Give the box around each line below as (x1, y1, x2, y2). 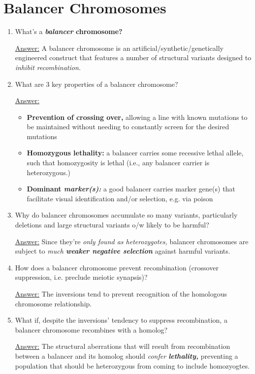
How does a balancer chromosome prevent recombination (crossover (15, 262, 219, 272)
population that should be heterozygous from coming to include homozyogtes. (15, 360, 250, 371)
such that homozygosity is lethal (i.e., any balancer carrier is (27, 157, 210, 168)
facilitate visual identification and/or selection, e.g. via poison (27, 193, 213, 203)
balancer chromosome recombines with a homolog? (15, 324, 168, 335)
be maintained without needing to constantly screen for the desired (27, 121, 229, 132)
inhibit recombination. (15, 62, 81, 72)
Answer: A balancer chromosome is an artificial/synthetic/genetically (15, 42, 223, 53)
